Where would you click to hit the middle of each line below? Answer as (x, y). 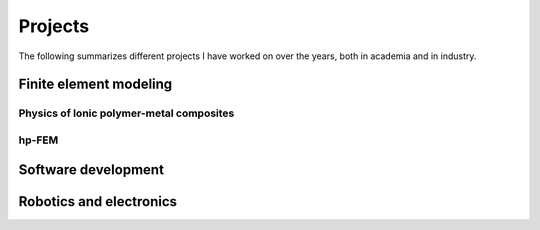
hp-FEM (38, 140)
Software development (91, 169)
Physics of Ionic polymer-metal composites (126, 113)
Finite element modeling (95, 84)
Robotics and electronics (98, 201)
